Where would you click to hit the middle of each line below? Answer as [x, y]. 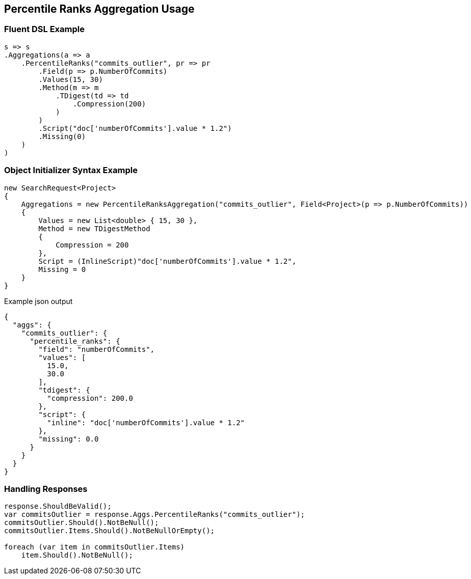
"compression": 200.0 [90, 398]
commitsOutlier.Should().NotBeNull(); [82, 523]
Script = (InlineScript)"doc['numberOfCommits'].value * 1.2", [167, 261]
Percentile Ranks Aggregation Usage [99, 9]
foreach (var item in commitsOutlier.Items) [95, 547]
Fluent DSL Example [44, 29]
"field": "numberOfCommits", [97, 349]
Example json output [38, 301]
